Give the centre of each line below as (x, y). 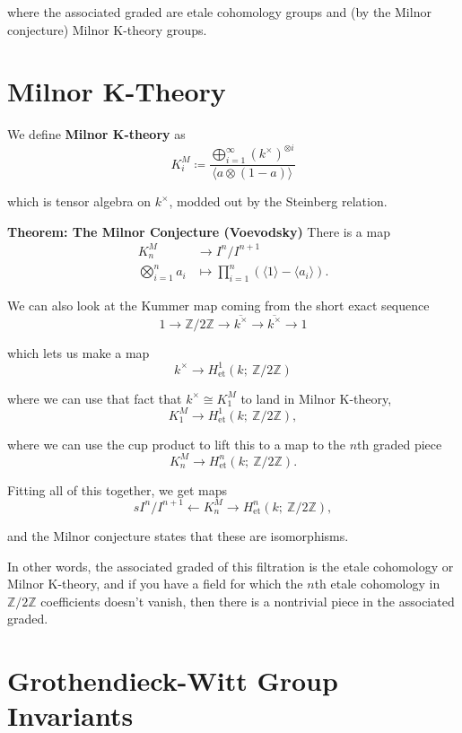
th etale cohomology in (377, 584)
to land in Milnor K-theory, (316, 398)
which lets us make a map (78, 352)
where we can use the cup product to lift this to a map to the (177, 444)
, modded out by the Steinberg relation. (278, 201)
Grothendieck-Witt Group (173, 681)
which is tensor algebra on (79, 201)
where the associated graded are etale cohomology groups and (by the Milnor (219, 12)
